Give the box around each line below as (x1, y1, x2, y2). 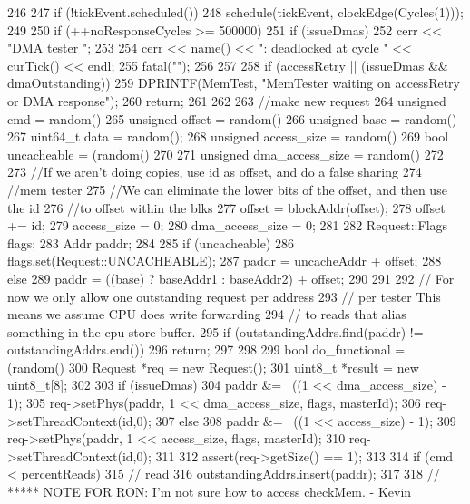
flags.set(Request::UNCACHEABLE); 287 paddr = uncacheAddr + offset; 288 (7, 251, 442, 270)
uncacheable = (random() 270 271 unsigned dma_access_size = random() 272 (7, 144, 444, 163)
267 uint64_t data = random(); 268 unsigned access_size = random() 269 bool (7, 127, 449, 146)
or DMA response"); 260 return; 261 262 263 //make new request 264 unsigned (7, 91, 446, 110)
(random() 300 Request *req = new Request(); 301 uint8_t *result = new (7, 357, 419, 376)
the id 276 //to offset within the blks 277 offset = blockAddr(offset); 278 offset (7, 198, 446, 217)
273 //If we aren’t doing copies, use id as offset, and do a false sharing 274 (7, 162, 422, 181)
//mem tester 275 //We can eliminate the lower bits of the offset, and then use (7, 179, 447, 199)
